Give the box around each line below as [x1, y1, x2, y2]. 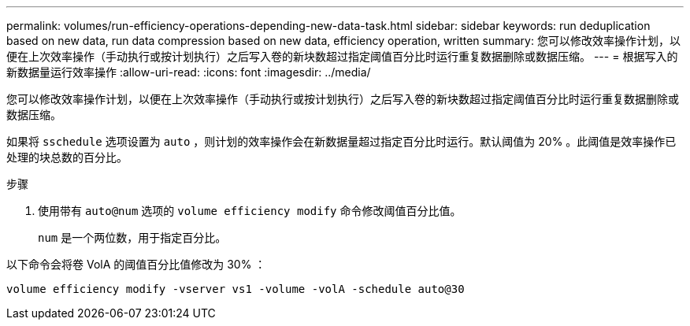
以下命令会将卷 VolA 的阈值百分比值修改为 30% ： [6, 257, 266, 271]
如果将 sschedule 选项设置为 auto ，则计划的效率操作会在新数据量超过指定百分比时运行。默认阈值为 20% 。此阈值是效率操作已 [6, 135, 677, 148]
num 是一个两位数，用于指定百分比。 [38, 231, 227, 244]
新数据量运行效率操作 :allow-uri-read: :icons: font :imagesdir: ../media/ [6, 65, 371, 79]
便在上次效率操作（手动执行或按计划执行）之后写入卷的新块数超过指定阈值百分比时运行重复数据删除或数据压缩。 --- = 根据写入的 [6, 50, 678, 63]
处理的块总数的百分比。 [6, 150, 128, 164]
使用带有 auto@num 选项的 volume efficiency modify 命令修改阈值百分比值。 [38, 204, 462, 217]
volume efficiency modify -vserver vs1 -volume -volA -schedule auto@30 [6, 283, 465, 295]
